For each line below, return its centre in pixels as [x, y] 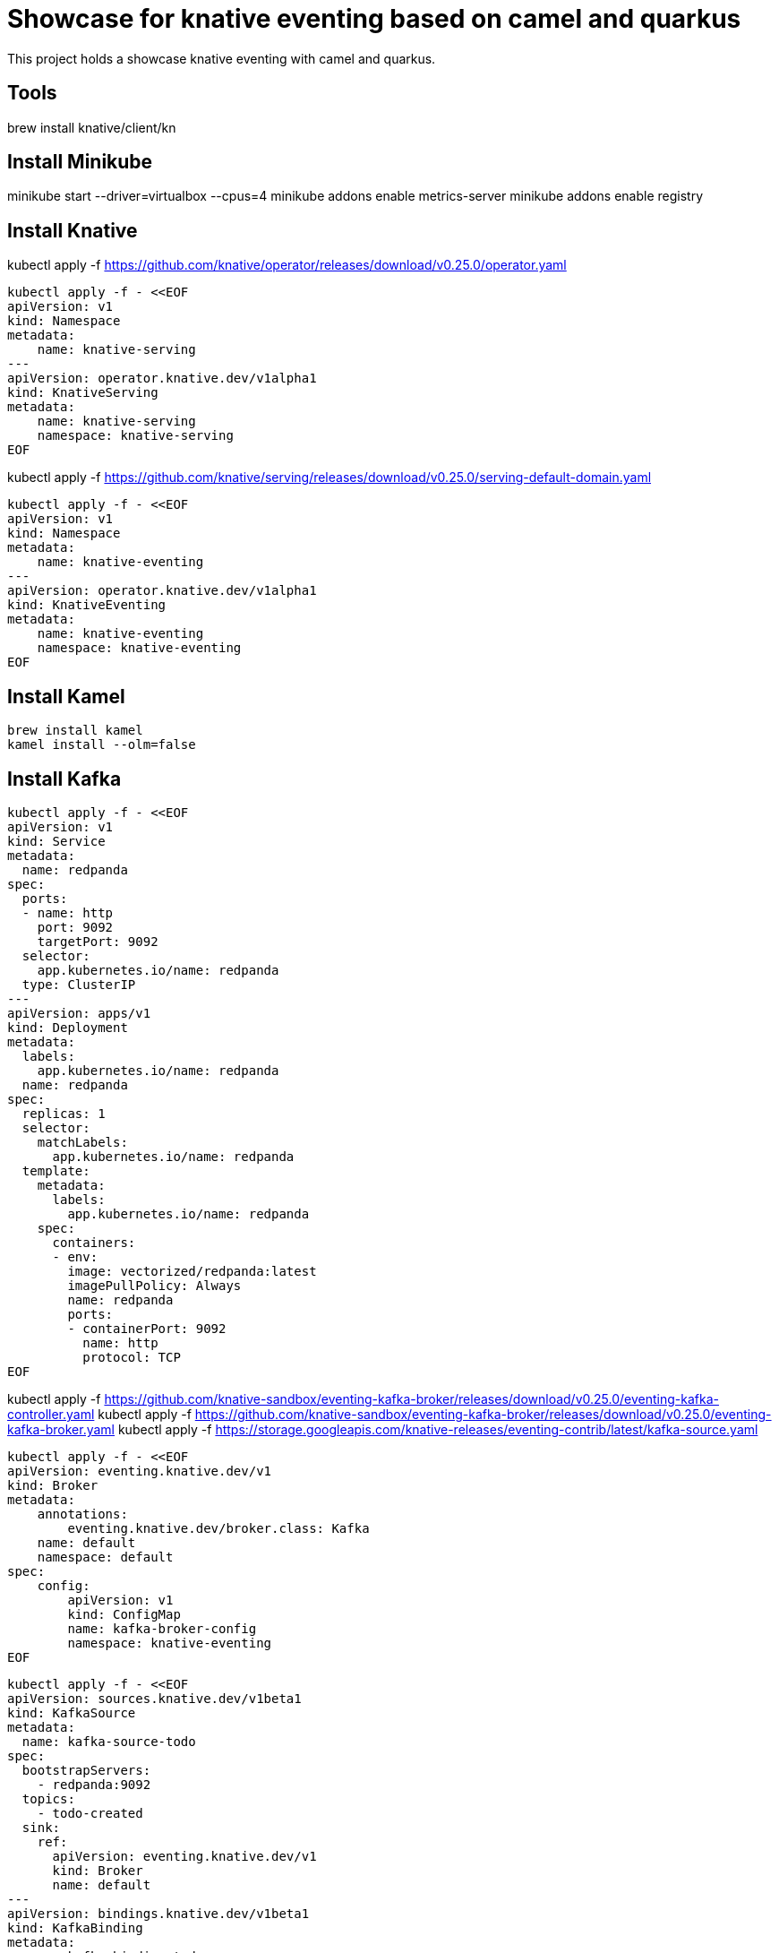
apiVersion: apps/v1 [79, 1013]
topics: [48, 1798]
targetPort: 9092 [98, 941]
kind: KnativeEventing [87, 605]
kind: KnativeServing [83, 393]
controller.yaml [51, 1414]
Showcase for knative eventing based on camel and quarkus [374, 19]
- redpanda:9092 [94, 1784]
